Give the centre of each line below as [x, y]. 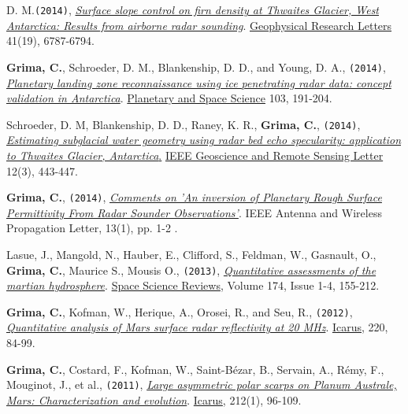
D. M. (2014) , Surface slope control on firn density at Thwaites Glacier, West [193, 9]
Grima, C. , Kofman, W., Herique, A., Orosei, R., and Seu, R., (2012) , [180, 311]
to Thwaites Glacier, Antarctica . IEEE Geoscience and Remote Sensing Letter [195, 155]
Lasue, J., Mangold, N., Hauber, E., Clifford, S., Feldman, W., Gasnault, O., [191, 254]
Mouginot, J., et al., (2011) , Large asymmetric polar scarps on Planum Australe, [202, 384]
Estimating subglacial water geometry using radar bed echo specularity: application [204, 140]
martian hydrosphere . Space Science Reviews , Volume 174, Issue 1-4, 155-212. [193, 285]
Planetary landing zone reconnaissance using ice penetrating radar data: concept [199, 82]
